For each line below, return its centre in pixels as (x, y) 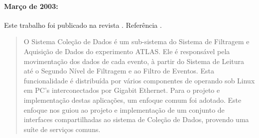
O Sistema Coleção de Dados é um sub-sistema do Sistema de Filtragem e (136, 41)
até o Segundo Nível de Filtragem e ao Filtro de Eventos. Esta (119, 71)
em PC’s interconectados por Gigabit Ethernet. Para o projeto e (122, 90)
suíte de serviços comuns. (62, 129)
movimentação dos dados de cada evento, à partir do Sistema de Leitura (134, 61)
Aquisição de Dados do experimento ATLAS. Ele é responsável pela (127, 51)
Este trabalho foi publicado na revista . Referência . (83, 25)
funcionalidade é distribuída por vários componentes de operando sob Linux (139, 80)
